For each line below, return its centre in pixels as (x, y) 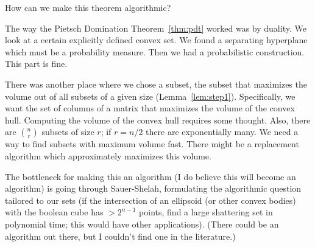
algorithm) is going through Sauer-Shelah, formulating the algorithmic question (153, 188)
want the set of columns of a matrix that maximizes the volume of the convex (150, 108)
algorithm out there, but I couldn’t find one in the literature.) (120, 236)
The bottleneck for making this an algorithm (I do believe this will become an (150, 176)
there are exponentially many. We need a (222, 132)
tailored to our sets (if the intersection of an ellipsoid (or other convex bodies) (150, 200)
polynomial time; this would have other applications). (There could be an (142, 224)
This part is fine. (36, 64)
